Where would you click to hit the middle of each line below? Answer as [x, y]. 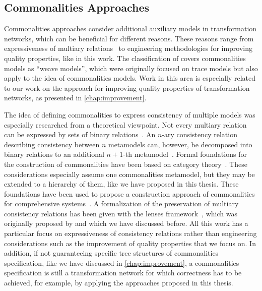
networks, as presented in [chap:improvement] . [75, 98]
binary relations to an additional [54, 154]
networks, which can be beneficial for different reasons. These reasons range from [129, 38]
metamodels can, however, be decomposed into [180, 144]
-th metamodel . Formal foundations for [185, 154]
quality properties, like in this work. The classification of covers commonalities [125, 58]
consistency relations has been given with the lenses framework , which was [121, 213]
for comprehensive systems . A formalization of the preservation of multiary [121, 203]
